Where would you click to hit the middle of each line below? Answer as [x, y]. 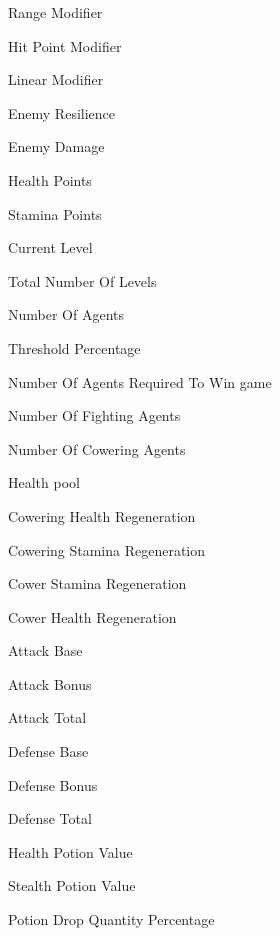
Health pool [44, 482]
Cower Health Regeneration [92, 616]
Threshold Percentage [74, 347]
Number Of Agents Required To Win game [140, 381]
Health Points [50, 179]
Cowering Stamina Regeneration [107, 549]
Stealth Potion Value [72, 885]
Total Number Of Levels [82, 280]
